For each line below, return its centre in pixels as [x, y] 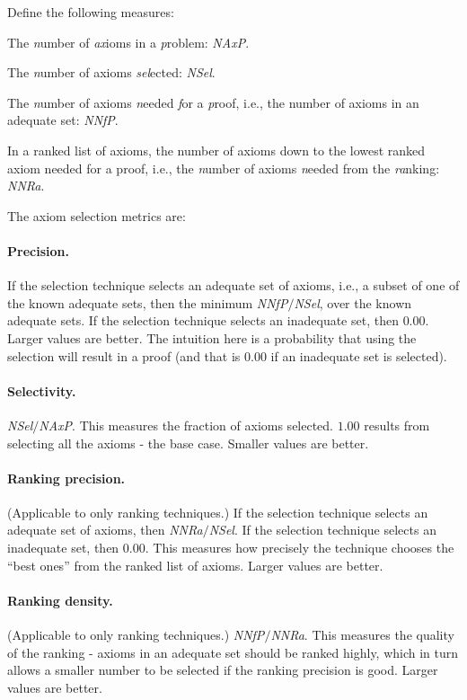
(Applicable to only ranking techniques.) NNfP [136, 635]
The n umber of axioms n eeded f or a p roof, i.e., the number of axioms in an [213, 102]
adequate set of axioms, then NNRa [105, 530]
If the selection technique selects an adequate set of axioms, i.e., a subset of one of [233, 285]
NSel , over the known [353, 302]
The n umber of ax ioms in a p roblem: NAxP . [128, 42]
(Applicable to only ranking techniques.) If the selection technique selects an [218, 512]
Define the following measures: [91, 12]
